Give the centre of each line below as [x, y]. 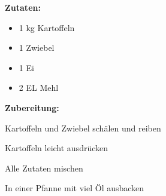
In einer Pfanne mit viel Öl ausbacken [75, 188]
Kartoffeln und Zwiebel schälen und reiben [83, 128]
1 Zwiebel [37, 48]
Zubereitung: [32, 107]
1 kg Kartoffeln [47, 27]
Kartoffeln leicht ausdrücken [57, 148]
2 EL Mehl [39, 88]
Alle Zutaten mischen [44, 168]
